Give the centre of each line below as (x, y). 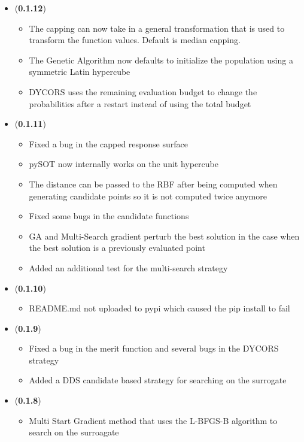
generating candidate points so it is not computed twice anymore (148, 196)
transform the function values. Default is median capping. (135, 40)
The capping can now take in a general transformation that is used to (157, 28)
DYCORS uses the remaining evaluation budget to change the (143, 91)
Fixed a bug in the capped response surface (108, 143)
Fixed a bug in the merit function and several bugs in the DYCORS (154, 348)
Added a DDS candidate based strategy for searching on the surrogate (158, 380)
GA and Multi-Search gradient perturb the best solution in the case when (164, 236)
